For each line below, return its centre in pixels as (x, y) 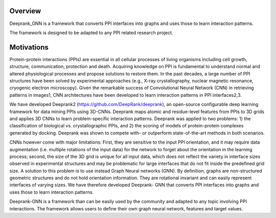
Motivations (29, 47)
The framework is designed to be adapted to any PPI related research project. (91, 33)
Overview (25, 11)
